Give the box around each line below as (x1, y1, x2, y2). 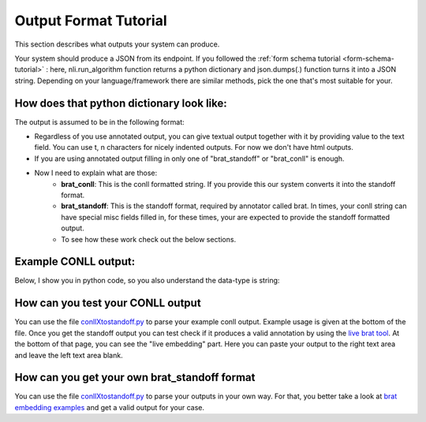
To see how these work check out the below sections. (61, 234, 237, 244)
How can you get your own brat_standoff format (14, 371, 256, 384)
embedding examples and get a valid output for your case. (14, 402, 205, 412)
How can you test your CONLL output (14, 297, 201, 310)
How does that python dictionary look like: (14, 96, 228, 110)
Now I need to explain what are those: (34, 168, 158, 177)
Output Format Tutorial (14, 12, 167, 29)
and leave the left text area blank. (14, 350, 123, 360)
